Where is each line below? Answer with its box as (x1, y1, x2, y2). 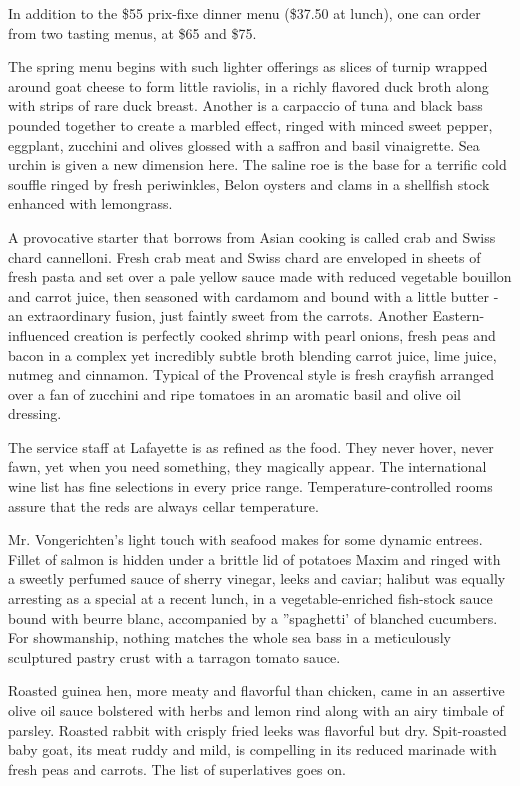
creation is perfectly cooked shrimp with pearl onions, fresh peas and (74, 324, 496, 345)
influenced (8, 324, 70, 345)
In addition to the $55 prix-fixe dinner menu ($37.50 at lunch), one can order (8, 3, 481, 23)
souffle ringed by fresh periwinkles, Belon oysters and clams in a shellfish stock (8, 173, 490, 194)
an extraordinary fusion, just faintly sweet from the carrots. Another (8, 305, 428, 326)
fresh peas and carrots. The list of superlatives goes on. (8, 758, 346, 779)
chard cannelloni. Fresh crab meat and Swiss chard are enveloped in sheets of (8, 246, 481, 267)
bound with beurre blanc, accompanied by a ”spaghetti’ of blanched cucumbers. (8, 607, 498, 628)
